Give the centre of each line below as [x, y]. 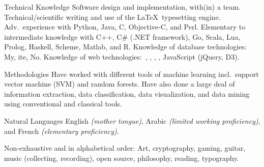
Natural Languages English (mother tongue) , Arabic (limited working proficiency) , [132, 120]
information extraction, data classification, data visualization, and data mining [127, 93]
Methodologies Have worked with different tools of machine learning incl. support [131, 74]
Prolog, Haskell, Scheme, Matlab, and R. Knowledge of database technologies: [125, 47]
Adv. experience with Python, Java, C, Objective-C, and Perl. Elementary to [125, 27]
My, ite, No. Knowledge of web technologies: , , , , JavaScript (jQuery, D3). [122, 56]
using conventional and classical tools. [63, 104]
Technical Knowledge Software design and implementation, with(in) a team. [122, 7]
